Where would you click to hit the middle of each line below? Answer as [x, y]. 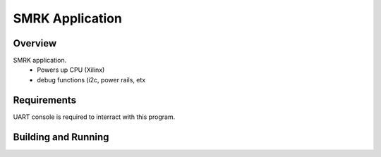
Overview [35, 43]
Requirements [45, 100]
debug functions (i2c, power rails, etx [91, 80]
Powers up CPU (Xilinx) [71, 70]
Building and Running [61, 137]
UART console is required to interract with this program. [94, 117]
